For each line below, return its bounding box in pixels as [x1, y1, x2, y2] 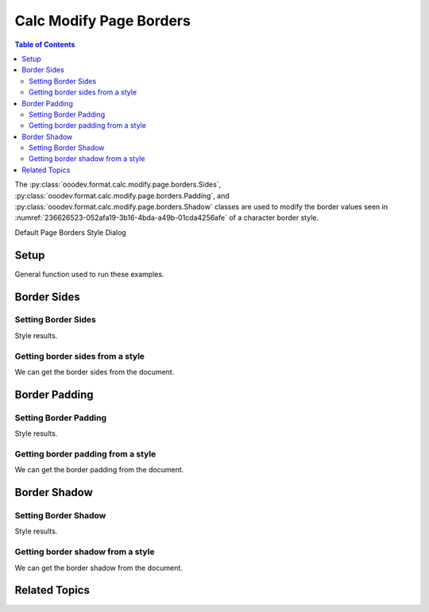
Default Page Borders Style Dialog [14, 227, 126, 237]
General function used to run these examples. [14, 269, 164, 279]
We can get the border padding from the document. [14, 465, 184, 475]
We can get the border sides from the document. [14, 368, 175, 376]
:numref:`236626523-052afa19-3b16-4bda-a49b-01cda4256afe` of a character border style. [14, 213, 319, 222]
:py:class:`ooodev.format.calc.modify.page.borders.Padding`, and [14, 191, 230, 200]
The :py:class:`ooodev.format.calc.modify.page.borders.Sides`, [14, 179, 222, 190]
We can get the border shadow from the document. [14, 563, 183, 572]
